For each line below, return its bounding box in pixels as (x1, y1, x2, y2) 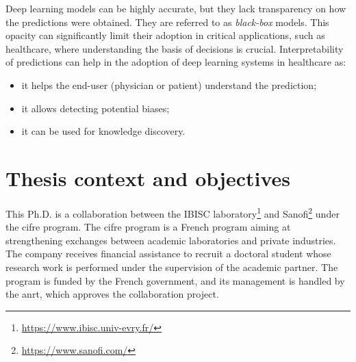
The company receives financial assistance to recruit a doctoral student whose (5, 246, 331, 261)
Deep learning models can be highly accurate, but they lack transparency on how (5, 1, 346, 15)
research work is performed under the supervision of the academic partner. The (5, 259, 338, 274)
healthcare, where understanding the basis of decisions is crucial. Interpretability (5, 41, 344, 55)
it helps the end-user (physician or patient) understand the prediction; (21, 77, 317, 92)
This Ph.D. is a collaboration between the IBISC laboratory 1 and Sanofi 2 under (5, 204, 340, 220)
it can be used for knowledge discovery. (21, 124, 186, 138)
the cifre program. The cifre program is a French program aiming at (5, 220, 291, 234)
